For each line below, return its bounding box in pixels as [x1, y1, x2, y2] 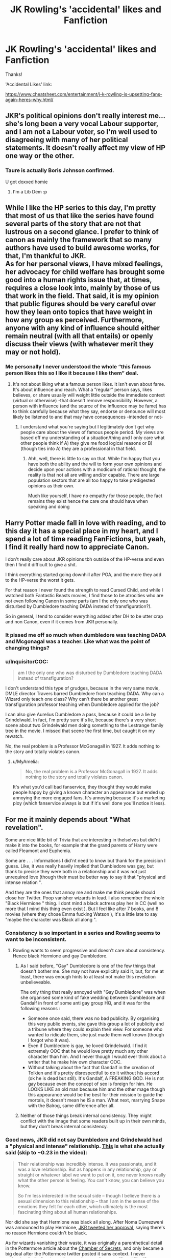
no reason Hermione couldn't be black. [5, 1230, 88, 1236]
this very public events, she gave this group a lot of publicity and [28, 1021, 164, 1027]
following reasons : [20, 1006, 60, 1012]
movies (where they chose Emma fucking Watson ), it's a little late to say [5, 911, 158, 917]
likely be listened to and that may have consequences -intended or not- [12, 414, 163, 420]
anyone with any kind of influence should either [5, 324, 160, 332]
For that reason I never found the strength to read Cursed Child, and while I [5, 587, 163, 593]
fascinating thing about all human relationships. [17, 1209, 117, 1215]
